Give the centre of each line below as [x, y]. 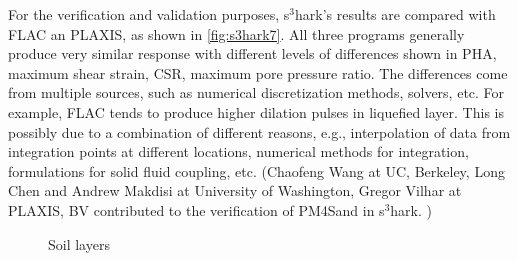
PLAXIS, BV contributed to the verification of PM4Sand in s [196, 209]
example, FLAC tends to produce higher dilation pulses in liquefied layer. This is [256, 111]
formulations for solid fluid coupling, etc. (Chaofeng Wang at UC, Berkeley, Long [256, 170]
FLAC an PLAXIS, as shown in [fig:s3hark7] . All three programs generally [236, 33]
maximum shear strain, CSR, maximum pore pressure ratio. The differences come [258, 72]
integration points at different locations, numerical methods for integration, [238, 151]
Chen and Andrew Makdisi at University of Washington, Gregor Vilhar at [235, 190]
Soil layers [79, 243]
